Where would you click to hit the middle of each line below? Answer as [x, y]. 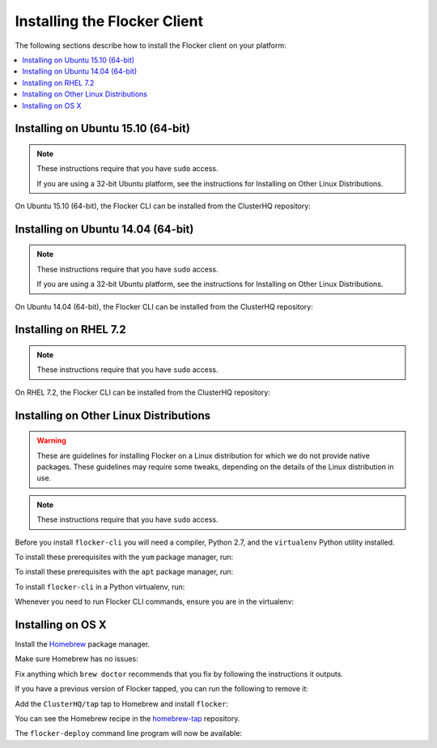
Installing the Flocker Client [109, 21]
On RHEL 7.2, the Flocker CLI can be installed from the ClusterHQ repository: [143, 392]
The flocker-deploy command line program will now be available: [129, 733]
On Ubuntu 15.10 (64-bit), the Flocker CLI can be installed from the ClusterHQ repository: [163, 206]
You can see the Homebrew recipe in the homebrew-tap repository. [127, 719]
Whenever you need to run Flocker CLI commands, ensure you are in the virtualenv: [155, 602]
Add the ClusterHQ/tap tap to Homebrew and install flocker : [122, 703]
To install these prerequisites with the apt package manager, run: [124, 572]
